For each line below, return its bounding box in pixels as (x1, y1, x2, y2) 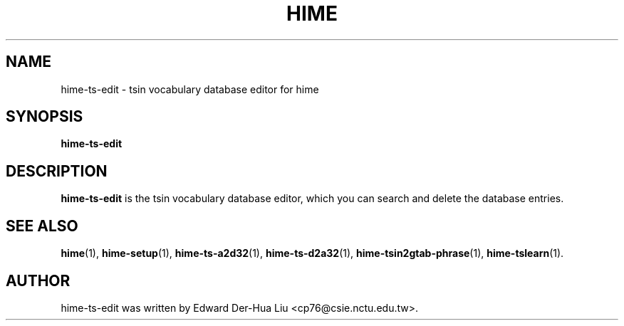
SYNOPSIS (6, 107, 83, 126)
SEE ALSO (6, 216, 78, 235)
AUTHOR (6, 271, 71, 290)
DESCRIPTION (6, 162, 108, 180)
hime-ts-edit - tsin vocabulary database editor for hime (61, 83, 319, 95)
